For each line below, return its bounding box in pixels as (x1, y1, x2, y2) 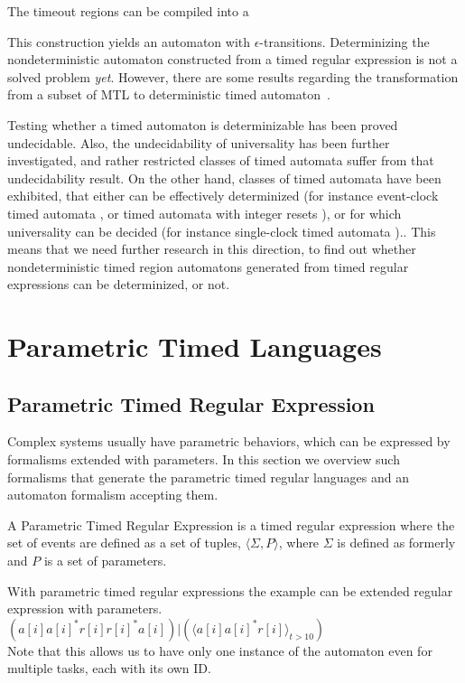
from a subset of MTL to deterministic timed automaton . (7, 85, 330, 104)
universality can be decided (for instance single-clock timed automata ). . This (7, 221, 436, 240)
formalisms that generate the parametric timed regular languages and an (7, 467, 409, 486)
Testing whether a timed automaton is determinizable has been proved (7, 115, 398, 134)
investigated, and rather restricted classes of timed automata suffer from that (7, 151, 434, 170)
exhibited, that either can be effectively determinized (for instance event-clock (7, 186, 439, 205)
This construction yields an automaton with (7, 32, 251, 51)
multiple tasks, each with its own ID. (7, 659, 211, 678)
